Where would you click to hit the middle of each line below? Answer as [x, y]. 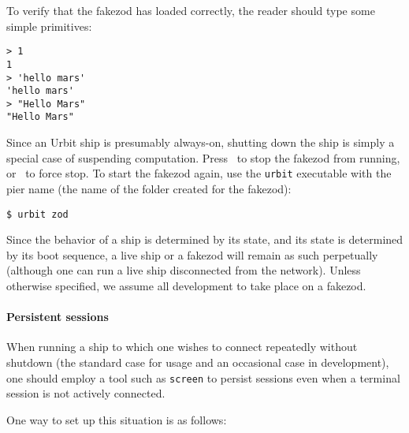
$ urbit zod [37, 214]
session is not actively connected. [86, 393]
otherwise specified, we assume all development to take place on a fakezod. [186, 286]
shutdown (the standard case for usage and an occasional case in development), [198, 362]
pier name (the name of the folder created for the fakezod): [149, 188]
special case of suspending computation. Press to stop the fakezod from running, [203, 157]
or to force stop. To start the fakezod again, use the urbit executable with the [199, 173]
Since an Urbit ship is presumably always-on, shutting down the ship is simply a [201, 142]
